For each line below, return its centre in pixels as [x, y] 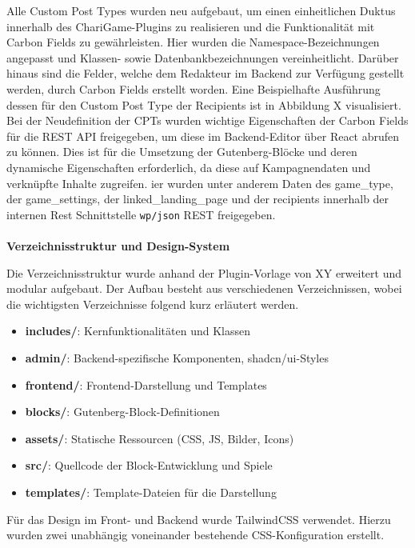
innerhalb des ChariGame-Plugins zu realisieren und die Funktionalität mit [191, 26]
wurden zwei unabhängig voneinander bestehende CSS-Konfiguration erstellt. [196, 535]
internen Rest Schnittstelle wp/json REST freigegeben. [141, 214]
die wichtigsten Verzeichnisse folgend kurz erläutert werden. [153, 304]
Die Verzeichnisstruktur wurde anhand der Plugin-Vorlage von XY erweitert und [204, 272]
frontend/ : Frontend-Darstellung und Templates [146, 384]
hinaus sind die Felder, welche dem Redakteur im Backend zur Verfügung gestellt [206, 73]
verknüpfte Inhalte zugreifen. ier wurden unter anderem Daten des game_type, [200, 183]
